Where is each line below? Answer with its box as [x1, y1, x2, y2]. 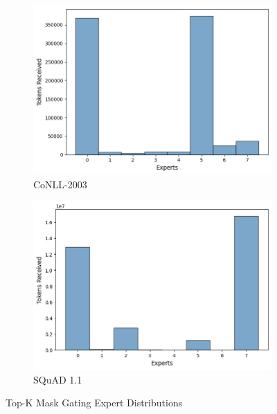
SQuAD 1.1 [33, 372, 82, 386]
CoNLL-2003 [33, 177, 87, 191]
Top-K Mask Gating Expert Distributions [6, 395, 183, 410]
